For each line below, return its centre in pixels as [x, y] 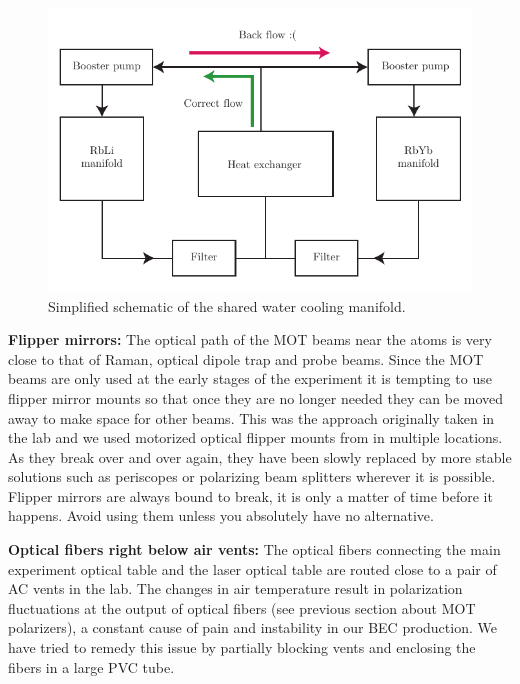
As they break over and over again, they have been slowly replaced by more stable [260, 456]
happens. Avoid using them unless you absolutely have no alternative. [221, 515]
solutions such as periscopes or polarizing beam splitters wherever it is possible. [252, 476]
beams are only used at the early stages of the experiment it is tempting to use [250, 378]
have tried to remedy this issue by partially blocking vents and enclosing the [242, 647]
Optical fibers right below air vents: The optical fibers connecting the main [254, 549]
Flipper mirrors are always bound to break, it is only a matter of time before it [250, 495]
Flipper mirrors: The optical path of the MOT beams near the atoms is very [250, 339]
